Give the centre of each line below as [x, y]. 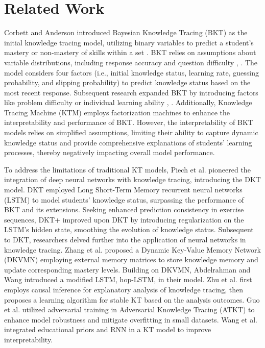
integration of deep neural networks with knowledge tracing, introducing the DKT [132, 179]
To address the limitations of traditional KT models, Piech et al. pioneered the [127, 169]
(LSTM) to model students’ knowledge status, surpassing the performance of [124, 199]
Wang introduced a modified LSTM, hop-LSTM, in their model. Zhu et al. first [128, 279]
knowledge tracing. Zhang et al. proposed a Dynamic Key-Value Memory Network [132, 249]
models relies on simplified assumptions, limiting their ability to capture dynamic [131, 132]
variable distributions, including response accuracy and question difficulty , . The [131, 62]
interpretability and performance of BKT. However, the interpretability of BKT [129, 122]
